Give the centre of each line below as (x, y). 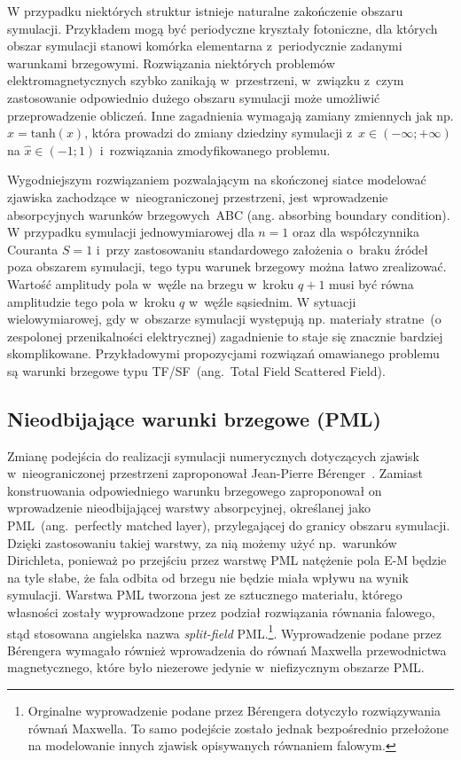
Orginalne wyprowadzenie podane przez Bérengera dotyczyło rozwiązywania (234, 711)
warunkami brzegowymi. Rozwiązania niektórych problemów (171, 63)
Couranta (33, 249)
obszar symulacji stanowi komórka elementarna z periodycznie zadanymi (205, 46)
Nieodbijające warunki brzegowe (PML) (194, 418)
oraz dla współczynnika (356, 232)
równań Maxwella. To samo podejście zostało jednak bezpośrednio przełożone (238, 728)
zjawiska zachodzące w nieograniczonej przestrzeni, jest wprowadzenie (198, 196)
